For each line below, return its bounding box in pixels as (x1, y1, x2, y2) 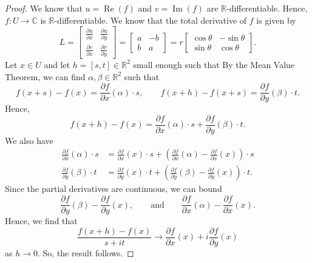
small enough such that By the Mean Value (133, 58, 295, 70)
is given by (256, 13, 296, 26)
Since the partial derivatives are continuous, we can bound (5, 182, 222, 195)
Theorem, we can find (5, 70, 86, 83)
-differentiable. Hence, (226, 2, 308, 14)
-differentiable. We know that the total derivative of (54, 13, 247, 26)
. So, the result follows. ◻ (38, 246, 134, 259)
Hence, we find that (5, 214, 78, 227)
